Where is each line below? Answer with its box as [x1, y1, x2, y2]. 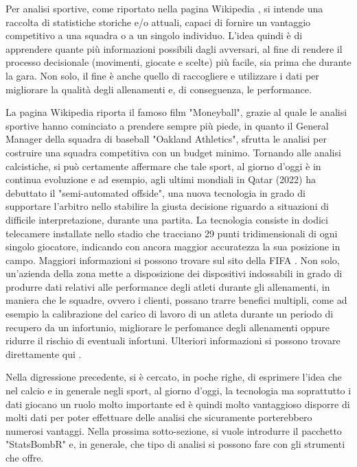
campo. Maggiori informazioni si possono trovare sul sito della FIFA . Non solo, [5, 252, 340, 267]
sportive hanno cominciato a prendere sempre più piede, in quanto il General [5, 118, 329, 132]
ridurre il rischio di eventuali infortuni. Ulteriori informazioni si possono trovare [5, 333, 341, 348]
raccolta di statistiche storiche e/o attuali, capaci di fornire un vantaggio [5, 14, 311, 29]
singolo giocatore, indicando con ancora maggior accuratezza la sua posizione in [5, 239, 341, 254]
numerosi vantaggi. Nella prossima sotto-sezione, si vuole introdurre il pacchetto [5, 423, 342, 438]
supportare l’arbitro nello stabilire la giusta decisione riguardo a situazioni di [5, 199, 329, 213]
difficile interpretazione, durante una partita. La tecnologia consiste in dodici [5, 212, 328, 226]
